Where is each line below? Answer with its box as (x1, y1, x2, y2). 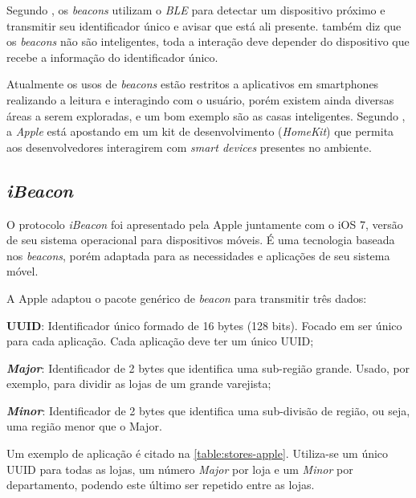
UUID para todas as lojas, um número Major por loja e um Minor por (6, 460, 353, 477)
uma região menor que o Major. (6, 418, 162, 435)
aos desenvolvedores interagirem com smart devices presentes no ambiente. (6, 138, 372, 155)
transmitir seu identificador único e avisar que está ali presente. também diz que (6, 17, 402, 34)
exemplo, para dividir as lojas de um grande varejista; (6, 375, 271, 392)
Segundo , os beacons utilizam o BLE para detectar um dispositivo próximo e (6, 2, 385, 18)
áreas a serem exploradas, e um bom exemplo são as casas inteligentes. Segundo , (6, 107, 406, 124)
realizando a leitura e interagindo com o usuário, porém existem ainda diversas (6, 91, 394, 108)
